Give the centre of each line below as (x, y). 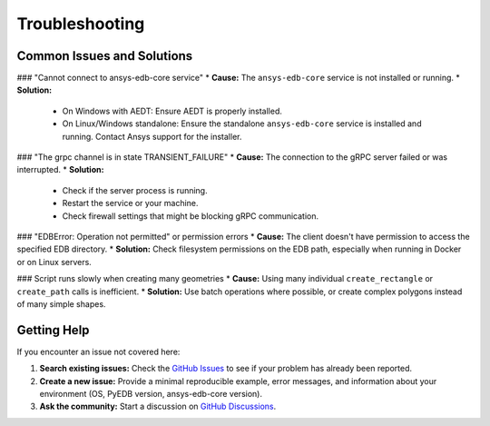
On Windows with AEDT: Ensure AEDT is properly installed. (172, 111)
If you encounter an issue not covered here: (98, 352)
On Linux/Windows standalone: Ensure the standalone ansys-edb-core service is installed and (242, 124)
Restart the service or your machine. (130, 203)
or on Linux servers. (54, 262)
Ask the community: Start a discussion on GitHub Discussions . (158, 406)
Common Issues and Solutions (105, 56)
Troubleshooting (81, 24)
